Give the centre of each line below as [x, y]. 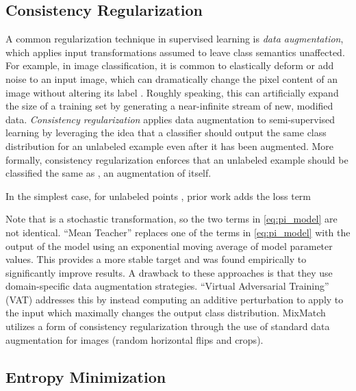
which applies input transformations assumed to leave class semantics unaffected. [175, 52]
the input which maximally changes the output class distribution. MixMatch [166, 313]
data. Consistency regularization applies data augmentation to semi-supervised [170, 119]
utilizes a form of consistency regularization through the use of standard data [168, 326]
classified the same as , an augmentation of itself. [109, 173]
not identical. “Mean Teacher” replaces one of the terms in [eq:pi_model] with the [178, 232]
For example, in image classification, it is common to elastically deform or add [170, 65]
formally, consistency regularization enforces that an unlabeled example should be [177, 159]
